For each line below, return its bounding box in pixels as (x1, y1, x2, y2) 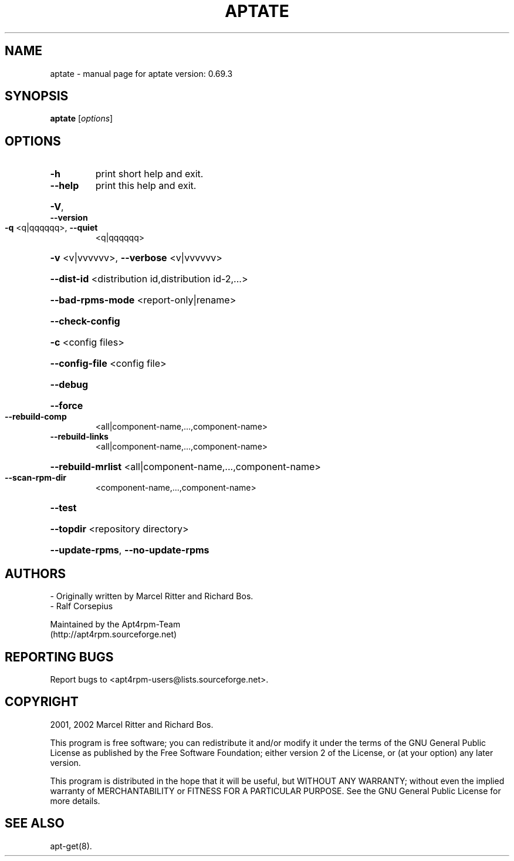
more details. (50, 795, 100, 806)
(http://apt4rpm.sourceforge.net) (50, 629, 177, 640)
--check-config (50, 315, 120, 327)
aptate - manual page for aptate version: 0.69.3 (50, 68, 233, 79)
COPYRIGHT (5, 694, 79, 710)
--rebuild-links (50, 431, 109, 442)
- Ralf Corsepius (50, 601, 113, 612)
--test (50, 502, 77, 514)
